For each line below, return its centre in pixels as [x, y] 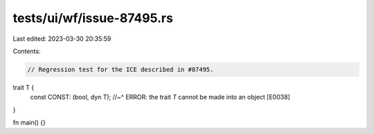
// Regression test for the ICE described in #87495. [121, 69]
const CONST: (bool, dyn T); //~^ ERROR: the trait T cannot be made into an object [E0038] [160, 97]
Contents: [27, 51]
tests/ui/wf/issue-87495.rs [93, 18]
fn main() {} [29, 123]
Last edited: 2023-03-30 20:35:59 [62, 39]
